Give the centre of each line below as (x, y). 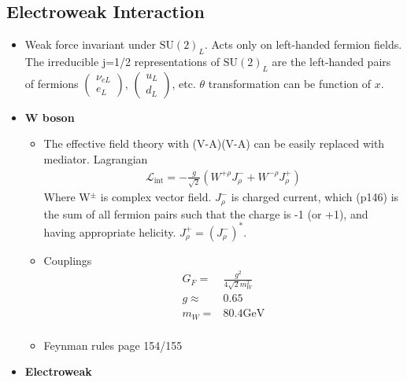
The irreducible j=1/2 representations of (122, 61)
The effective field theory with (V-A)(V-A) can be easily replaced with (214, 143)
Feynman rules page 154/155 (113, 345)
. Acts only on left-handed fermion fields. (303, 44)
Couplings (68, 260)
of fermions (52, 83)
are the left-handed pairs (331, 61)
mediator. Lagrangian (96, 158)
